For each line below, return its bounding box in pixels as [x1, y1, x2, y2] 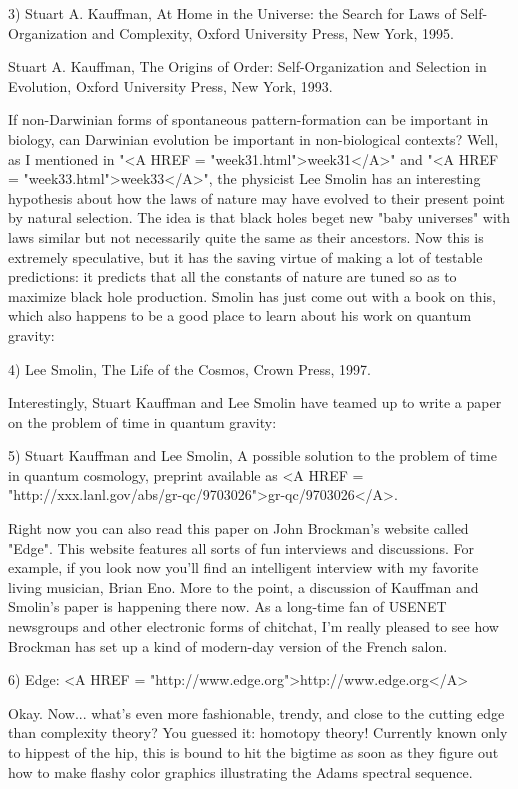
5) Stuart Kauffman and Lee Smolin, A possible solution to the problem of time [8, 445, 497, 466]
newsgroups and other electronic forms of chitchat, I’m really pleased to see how [8, 616, 499, 637]
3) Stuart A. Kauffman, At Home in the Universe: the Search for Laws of [8, 3, 456, 23]
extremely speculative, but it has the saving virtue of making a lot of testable [8, 246, 483, 267]
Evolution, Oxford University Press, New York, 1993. [8, 75, 333, 96]
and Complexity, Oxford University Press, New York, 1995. [92, 22, 454, 43]
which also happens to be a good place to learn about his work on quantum [8, 305, 472, 326]
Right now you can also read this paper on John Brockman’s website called [8, 518, 469, 539]
